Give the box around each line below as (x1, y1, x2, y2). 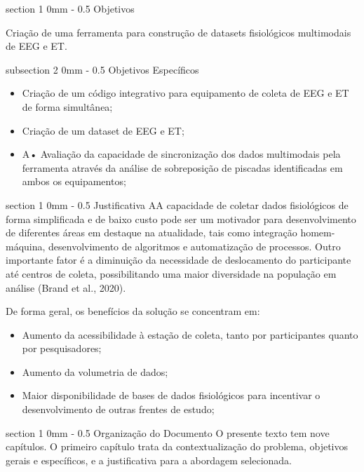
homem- (300, 225, 335, 240)
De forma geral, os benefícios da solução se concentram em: (6, 304, 260, 318)
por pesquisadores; (22, 341, 102, 356)
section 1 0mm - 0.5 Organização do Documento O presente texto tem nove (6, 425, 330, 440)
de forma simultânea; (22, 99, 113, 114)
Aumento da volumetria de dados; (22, 364, 168, 379)
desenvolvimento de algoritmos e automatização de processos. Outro (48, 238, 341, 253)
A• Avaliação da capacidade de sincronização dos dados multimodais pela (22, 147, 341, 161)
